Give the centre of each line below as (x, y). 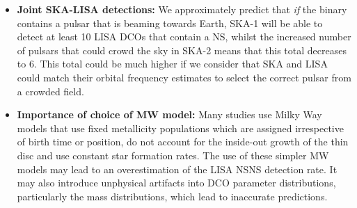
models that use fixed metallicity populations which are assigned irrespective (180, 128)
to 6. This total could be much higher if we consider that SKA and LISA (172, 64)
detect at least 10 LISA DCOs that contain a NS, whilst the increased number (184, 37)
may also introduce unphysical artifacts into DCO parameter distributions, (176, 183)
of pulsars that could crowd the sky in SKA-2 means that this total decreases (182, 50)
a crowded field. (50, 91)
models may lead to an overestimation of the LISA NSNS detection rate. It (177, 169)
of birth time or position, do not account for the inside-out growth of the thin (183, 142)
